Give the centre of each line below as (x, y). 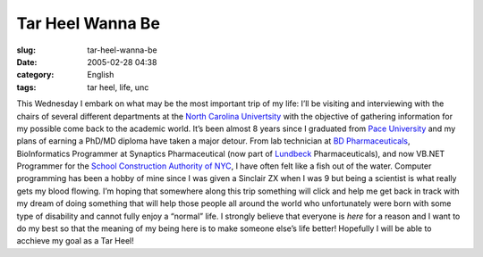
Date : (27, 62)
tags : (26, 87)
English (101, 75)
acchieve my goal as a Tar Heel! (75, 241)
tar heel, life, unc (118, 87)
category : (35, 75)
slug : (26, 50)
